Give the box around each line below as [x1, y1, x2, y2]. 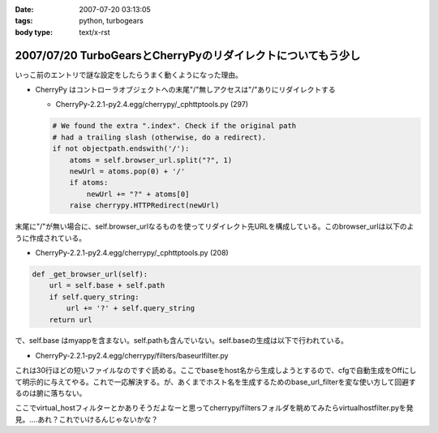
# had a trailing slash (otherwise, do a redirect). [52, 132, 267, 142]
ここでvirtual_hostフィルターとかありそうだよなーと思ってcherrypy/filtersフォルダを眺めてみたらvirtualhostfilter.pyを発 [15, 403, 414, 413]
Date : [15, 5, 34, 14]
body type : [15, 27, 53, 36]
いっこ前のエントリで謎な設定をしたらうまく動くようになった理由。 [15, 70, 243, 79]
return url [49, 315, 92, 324]
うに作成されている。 [15, 233, 87, 242]
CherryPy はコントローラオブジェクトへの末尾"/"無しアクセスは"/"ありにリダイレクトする [35, 85, 336, 95]
